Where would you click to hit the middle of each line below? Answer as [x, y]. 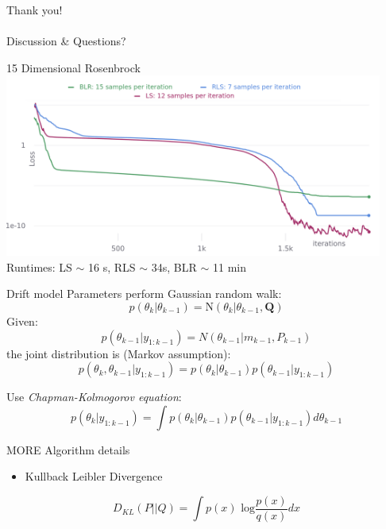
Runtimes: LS [39, 266]
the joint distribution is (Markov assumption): [119, 353]
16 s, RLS [112, 266]
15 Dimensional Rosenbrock [73, 67]
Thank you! [35, 10]
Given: [22, 320]
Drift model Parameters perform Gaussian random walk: [144, 293]
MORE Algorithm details [68, 449]
